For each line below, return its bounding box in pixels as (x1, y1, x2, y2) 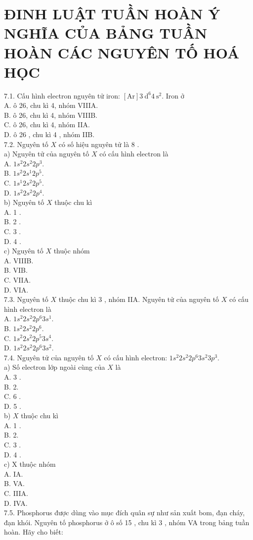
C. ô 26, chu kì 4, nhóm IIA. (4, 119, 90, 130)
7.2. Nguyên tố (4, 139, 48, 149)
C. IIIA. (4, 488, 28, 498)
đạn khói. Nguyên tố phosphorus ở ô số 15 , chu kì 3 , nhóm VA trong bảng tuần (4, 517, 250, 527)
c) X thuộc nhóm (4, 459, 56, 469)
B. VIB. (4, 265, 28, 275)
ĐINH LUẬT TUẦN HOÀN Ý (4, 3, 220, 24)
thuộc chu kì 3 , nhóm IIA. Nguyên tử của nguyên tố (58, 294, 219, 304)
